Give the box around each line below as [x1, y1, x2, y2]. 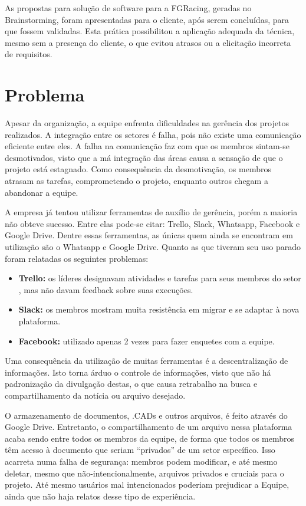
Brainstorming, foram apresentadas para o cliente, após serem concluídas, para [5, 13, 289, 25]
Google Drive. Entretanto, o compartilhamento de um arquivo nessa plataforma [5, 420, 292, 433]
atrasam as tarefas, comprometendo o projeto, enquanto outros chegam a [5, 175, 268, 187]
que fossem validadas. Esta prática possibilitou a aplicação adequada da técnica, [5, 25, 295, 37]
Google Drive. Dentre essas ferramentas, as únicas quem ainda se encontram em [5, 229, 293, 241]
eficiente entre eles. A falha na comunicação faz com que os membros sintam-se [5, 140, 289, 152]
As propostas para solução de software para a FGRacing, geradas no [5, 2, 252, 14]
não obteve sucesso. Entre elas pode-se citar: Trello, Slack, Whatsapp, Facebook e [5, 217, 300, 229]
